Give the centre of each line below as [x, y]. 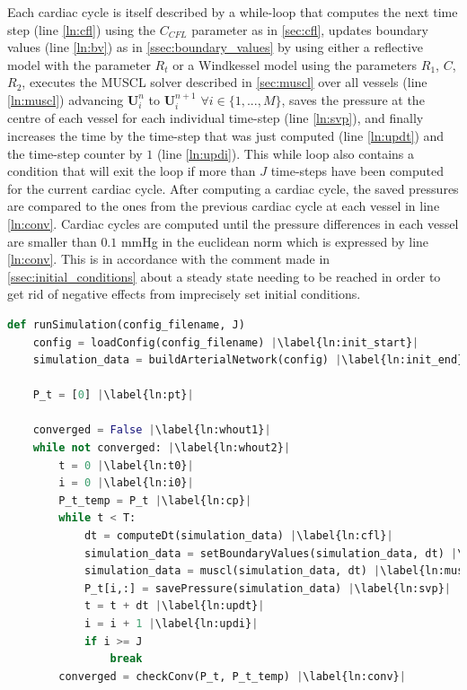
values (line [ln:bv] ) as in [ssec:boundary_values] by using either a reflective [216, 47]
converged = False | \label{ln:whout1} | [152, 430]
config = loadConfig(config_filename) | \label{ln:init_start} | [226, 342]
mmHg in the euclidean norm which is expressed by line [275, 241]
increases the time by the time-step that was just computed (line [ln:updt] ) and [226, 135]
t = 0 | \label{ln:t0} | [126, 465]
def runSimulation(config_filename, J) [126, 324]
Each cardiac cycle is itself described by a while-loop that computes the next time [233, 12]
